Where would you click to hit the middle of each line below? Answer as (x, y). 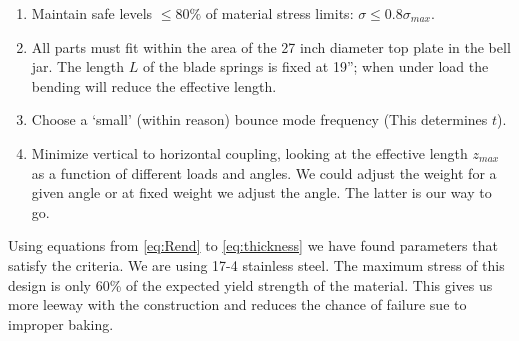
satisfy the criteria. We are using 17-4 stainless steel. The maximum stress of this (256, 264)
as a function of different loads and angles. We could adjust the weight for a (264, 172)
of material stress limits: (279, 13)
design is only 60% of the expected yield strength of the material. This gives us (250, 284)
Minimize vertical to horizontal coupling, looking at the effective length (249, 152)
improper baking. (61, 323)
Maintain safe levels (92, 13)
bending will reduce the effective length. (154, 85)
